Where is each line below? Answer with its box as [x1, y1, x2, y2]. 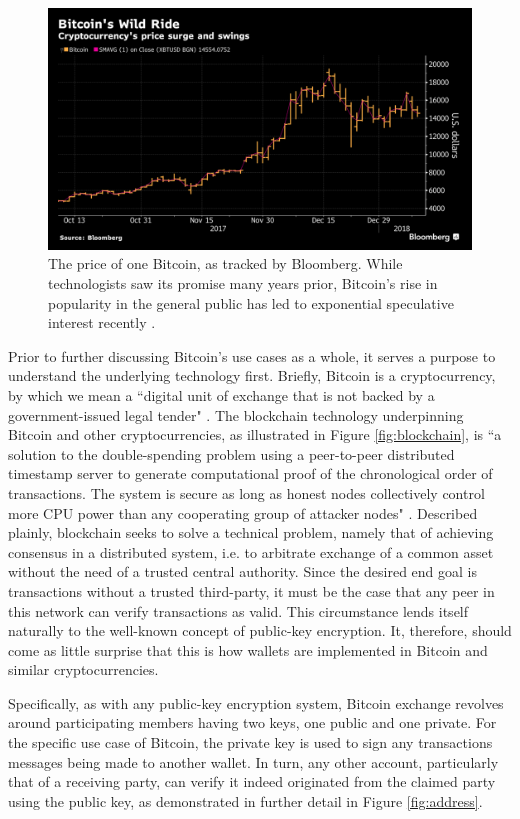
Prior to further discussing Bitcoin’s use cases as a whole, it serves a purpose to [8, 345, 496, 366]
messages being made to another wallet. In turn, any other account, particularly [8, 751, 499, 772]
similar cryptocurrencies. [8, 659, 159, 680]
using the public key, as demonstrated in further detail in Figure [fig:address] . [8, 790, 483, 811]
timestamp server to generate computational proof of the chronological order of [8, 463, 493, 484]
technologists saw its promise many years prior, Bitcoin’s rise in [48, 273, 438, 293]
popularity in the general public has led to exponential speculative [48, 292, 454, 313]
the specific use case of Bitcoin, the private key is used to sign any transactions [8, 732, 493, 753]
